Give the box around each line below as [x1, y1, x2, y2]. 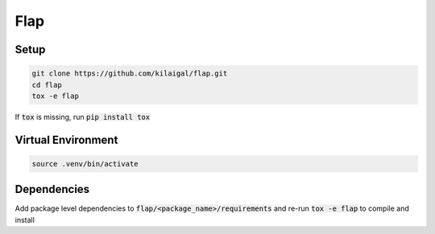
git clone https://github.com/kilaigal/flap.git [31, 69, 228, 78]
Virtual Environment [14, 133, 118, 146]
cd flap [31, 80, 62, 89]
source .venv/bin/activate [31, 159, 139, 168]
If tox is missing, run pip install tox [14, 112, 151, 121]
